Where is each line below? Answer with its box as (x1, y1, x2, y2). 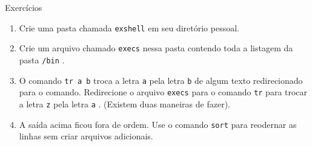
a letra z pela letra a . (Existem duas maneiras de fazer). (19, 97, 230, 110)
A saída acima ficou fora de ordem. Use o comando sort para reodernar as (19, 118, 297, 130)
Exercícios (5, 1, 42, 13)
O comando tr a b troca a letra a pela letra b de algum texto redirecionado (19, 74, 303, 86)
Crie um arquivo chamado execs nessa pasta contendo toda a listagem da (19, 42, 293, 54)
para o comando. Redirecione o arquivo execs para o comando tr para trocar (19, 86, 308, 98)
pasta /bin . (19, 53, 65, 66)
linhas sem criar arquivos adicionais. (19, 130, 153, 142)
